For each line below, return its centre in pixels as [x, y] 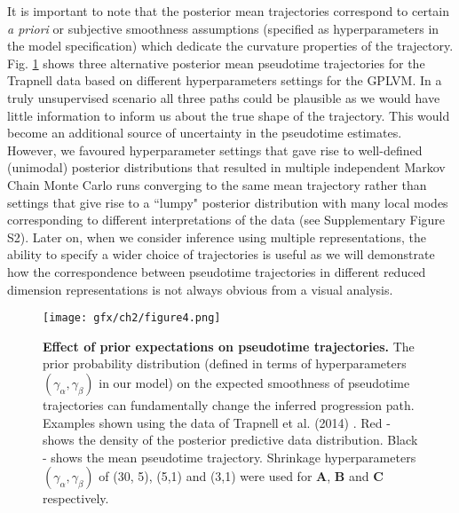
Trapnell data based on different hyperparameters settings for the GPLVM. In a [225, 80]
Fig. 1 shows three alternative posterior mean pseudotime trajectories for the [216, 63]
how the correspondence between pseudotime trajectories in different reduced [217, 271]
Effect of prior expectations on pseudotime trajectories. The [229, 346]
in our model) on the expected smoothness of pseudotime [254, 382]
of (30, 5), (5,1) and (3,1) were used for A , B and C [241, 476]
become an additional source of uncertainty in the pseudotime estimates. [205, 133]
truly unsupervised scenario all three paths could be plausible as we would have [224, 97]
